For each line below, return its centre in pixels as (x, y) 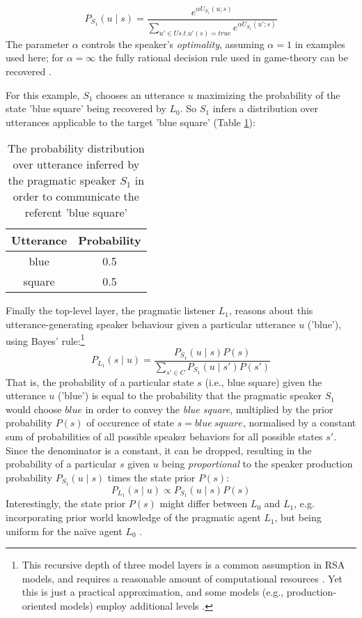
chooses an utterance (141, 94)
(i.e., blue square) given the (263, 381)
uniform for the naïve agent (64, 531)
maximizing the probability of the (268, 94)
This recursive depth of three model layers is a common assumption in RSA (183, 565)
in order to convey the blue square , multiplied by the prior (209, 409)
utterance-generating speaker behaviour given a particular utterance (151, 324)
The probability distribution (76, 148)
